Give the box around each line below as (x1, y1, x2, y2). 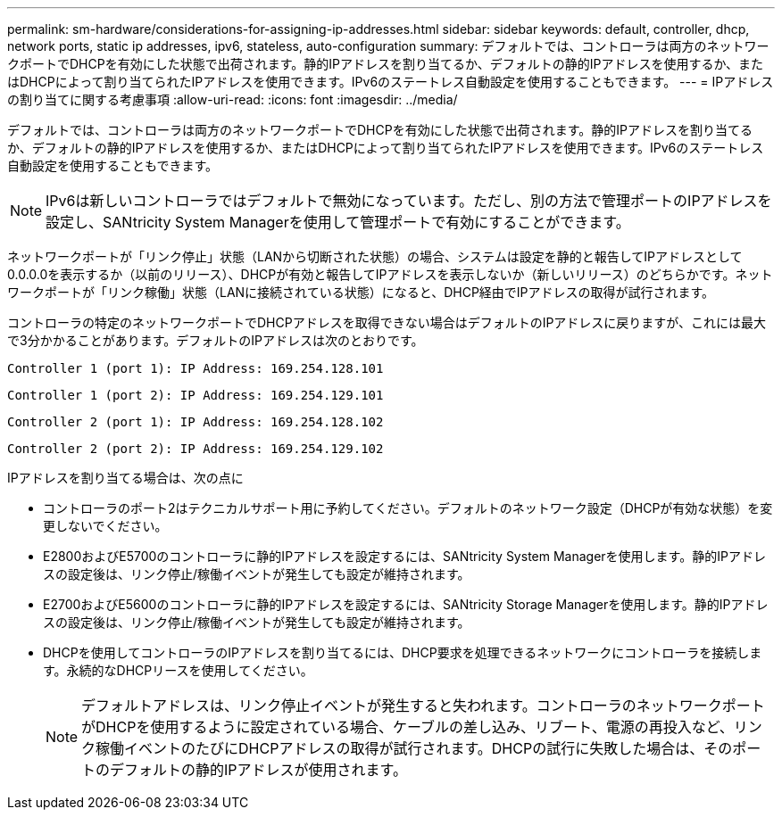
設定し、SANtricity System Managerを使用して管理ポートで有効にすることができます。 (46, 213, 630, 231)
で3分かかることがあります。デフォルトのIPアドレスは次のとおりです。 (7, 333, 424, 348)
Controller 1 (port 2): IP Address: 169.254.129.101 (7, 388, 384, 402)
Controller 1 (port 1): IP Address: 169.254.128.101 (7, 361, 384, 375)
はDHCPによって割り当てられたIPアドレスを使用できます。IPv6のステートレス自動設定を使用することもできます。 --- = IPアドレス (7, 74, 774, 89)
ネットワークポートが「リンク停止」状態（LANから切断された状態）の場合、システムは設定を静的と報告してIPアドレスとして (7, 249, 743, 264)
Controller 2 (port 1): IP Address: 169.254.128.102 (7, 415, 384, 429)
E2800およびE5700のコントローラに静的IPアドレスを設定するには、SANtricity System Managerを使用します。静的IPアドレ (43, 549, 766, 564)
